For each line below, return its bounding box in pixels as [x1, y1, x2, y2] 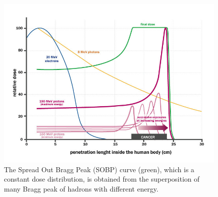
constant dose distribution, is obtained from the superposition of [4, 174, 200, 184]
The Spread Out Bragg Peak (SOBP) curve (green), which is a [4, 164, 195, 174]
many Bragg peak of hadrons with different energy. [4, 183, 159, 194]
